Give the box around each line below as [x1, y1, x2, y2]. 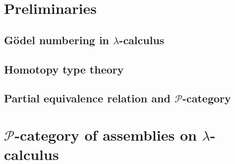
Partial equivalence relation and [4, 90, 171, 106]
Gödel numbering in [4, 32, 110, 47]
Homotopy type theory [4, 61, 124, 77]
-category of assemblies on [14, 124, 197, 145]
